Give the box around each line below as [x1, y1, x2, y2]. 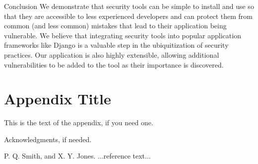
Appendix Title [4, 88, 111, 109]
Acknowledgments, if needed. [4, 134, 92, 144]
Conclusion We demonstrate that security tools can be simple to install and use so [4, 1, 254, 11]
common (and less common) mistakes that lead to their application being [4, 20, 227, 31]
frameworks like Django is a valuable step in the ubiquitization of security [4, 40, 229, 50]
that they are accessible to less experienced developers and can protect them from [4, 10, 253, 21]
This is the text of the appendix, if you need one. [4, 117, 153, 128]
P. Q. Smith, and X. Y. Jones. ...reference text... [4, 151, 151, 161]
